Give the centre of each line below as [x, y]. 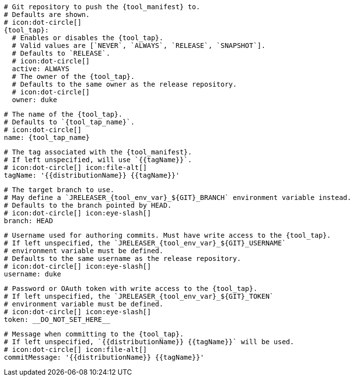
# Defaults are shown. [47, 15]
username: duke [33, 274]
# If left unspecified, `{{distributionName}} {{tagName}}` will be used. [149, 342]
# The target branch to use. [59, 190]
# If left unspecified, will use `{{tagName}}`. [98, 160]
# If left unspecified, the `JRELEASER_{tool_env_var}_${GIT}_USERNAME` [145, 243]
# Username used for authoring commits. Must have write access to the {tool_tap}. [168, 235]
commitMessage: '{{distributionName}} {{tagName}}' [104, 357]
